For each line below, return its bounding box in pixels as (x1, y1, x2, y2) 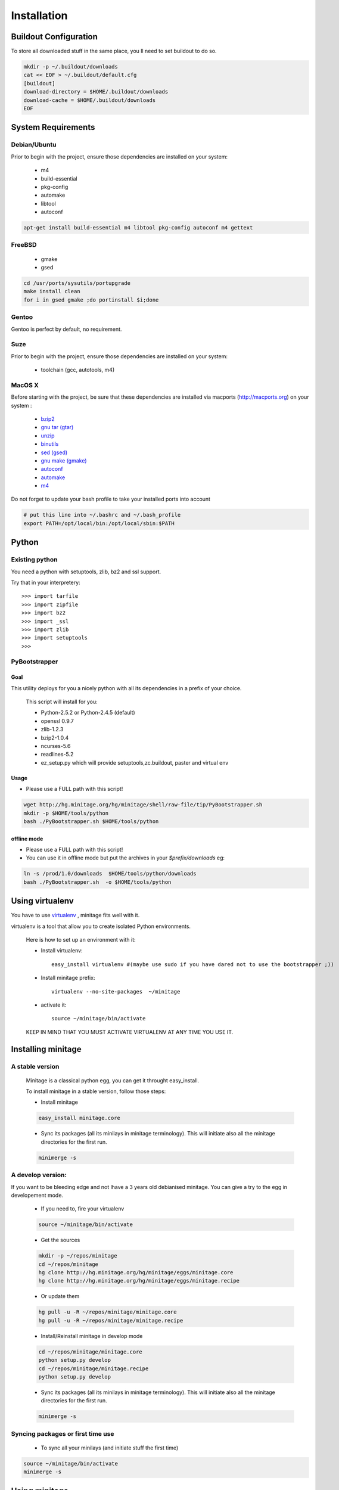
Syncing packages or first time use (11, 1429, 114, 1438)
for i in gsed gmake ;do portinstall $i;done (23, 296, 159, 303)
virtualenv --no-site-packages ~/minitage (51, 988, 181, 995)
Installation (11, 9, 68, 22)
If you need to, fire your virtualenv (41, 1205, 125, 1212)
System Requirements (11, 122, 95, 132)
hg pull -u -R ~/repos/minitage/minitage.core (38, 1309, 177, 1315)
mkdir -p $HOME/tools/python (23, 809, 109, 817)
